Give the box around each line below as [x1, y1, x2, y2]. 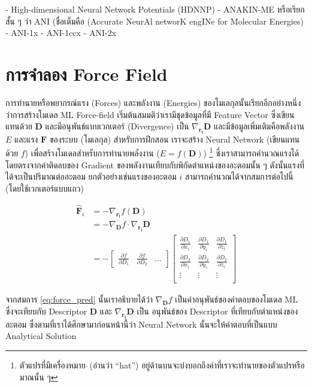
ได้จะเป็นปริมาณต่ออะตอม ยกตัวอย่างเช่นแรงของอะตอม [5, 170, 177, 183]
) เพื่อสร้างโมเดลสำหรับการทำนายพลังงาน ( [25, 147, 160, 159]
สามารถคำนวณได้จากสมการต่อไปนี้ [184, 170, 293, 183]
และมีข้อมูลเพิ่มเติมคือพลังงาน [213, 120, 305, 132]
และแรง [14, 132, 38, 145]
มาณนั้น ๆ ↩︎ [19, 370, 58, 383]
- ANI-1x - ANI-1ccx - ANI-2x [5, 26, 117, 39]
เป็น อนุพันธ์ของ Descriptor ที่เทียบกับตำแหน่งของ [137, 304, 298, 317]
